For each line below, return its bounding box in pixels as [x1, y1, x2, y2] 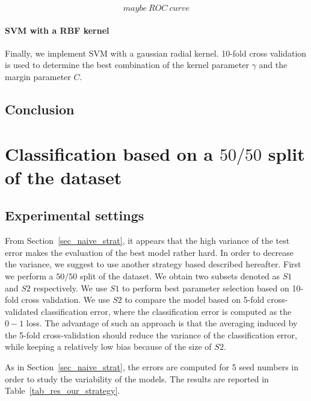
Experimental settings [5, 206, 144, 225]
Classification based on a [5, 141, 214, 166]
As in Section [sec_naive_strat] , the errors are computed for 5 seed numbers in [5, 361, 298, 373]
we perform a [5, 269, 54, 282]
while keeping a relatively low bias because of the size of [5, 340, 212, 353]
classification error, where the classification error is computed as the [41, 305, 292, 317]
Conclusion [5, 99, 75, 118]
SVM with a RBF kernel [5, 23, 109, 36]
